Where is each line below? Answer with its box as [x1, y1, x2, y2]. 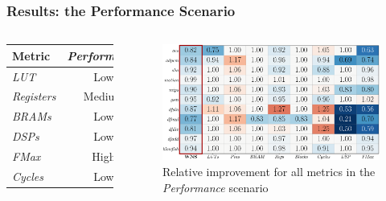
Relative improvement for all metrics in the [162, 163, 376, 180]
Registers [12, 88, 56, 105]
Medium [83, 88, 125, 105]
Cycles [12, 167, 44, 184]
